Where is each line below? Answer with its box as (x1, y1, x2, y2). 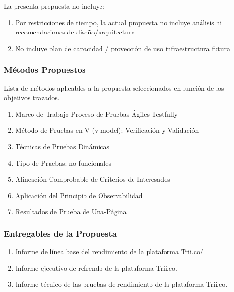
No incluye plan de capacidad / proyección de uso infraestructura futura (15, 43, 230, 53)
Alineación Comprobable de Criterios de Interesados (15, 174, 170, 184)
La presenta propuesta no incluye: (4, 1, 104, 11)
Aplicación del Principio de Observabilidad (15, 190, 143, 200)
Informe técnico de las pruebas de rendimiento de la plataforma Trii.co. (15, 279, 228, 289)
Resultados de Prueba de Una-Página (15, 206, 127, 217)
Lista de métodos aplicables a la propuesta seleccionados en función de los (4, 83, 224, 93)
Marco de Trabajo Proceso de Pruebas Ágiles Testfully (15, 108, 178, 119)
